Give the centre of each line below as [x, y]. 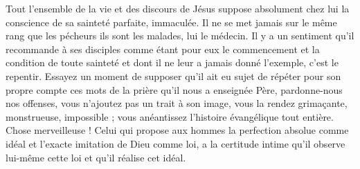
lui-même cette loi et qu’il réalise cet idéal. [96, 157]
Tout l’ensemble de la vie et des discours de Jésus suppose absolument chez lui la [178, 8]
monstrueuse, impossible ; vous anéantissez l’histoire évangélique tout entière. [170, 116]
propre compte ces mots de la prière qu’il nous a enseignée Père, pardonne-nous [174, 89]
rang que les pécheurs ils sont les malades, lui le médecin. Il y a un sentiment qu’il [180, 36]
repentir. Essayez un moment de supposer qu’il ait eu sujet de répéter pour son [173, 76]
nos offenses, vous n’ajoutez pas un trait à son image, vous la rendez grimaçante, [177, 103]
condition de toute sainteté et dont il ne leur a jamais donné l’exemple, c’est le [172, 62]
